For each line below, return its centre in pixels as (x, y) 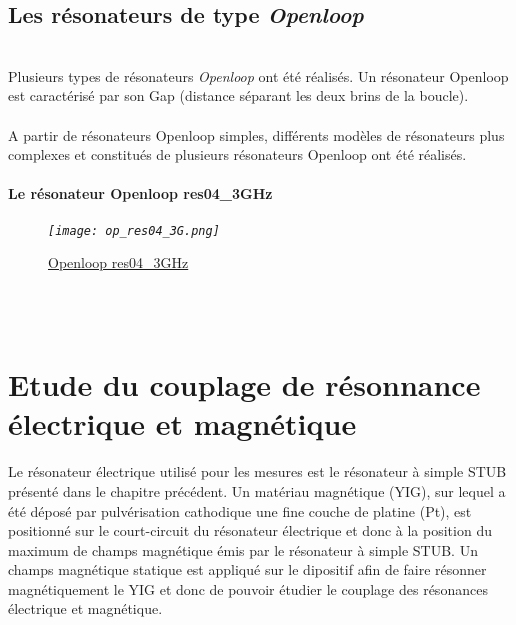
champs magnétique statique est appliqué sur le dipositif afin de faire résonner (247, 569)
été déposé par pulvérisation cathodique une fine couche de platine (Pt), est (240, 510)
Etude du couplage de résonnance (244, 384)
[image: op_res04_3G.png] (134, 230)
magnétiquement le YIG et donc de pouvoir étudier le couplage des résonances (248, 588)
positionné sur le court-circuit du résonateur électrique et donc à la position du (250, 530)
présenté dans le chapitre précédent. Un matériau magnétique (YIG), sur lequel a (257, 490)
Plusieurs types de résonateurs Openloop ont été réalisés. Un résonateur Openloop (258, 75)
